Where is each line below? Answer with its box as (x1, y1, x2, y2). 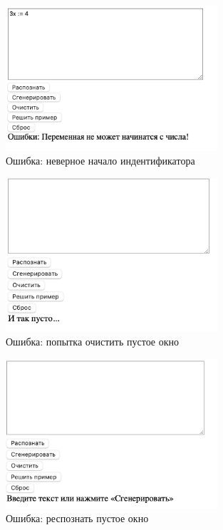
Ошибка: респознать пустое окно (6, 511, 149, 526)
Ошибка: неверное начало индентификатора (6, 153, 195, 168)
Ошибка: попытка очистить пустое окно (6, 333, 179, 348)
